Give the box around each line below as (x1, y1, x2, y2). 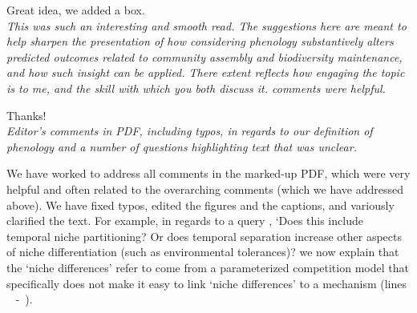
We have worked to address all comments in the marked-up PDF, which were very (6, 165, 411, 182)
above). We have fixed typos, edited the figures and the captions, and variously (6, 196, 395, 213)
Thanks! (6, 106, 47, 123)
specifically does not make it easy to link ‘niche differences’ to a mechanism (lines (6, 275, 407, 291)
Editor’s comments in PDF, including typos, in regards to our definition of (6, 122, 373, 139)
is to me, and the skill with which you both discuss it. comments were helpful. (6, 79, 386, 96)
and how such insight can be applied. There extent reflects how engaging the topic (6, 64, 405, 81)
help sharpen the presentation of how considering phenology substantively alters (6, 33, 394, 50)
